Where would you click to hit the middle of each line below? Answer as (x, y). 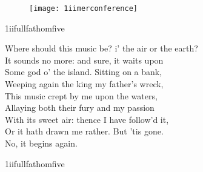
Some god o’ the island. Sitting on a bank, (84, 72)
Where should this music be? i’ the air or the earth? (101, 48)
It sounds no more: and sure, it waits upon (84, 60)
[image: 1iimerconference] (83, 8)
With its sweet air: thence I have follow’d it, (87, 119)
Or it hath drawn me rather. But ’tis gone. (84, 131)
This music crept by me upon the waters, (81, 95)
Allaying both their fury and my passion (80, 107)
